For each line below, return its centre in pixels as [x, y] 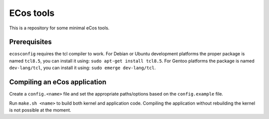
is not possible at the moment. [40, 110]
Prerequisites [30, 42]
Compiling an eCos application [58, 82]
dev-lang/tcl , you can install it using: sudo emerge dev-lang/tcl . [82, 68]
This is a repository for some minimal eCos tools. [59, 28]
